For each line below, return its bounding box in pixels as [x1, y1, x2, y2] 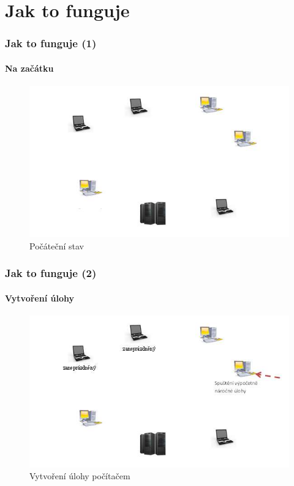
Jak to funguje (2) [5, 265, 97, 281]
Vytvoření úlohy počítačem [29, 469, 130, 482]
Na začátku [5, 61, 54, 74]
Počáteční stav [29, 239, 84, 252]
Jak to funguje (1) [5, 36, 97, 51]
